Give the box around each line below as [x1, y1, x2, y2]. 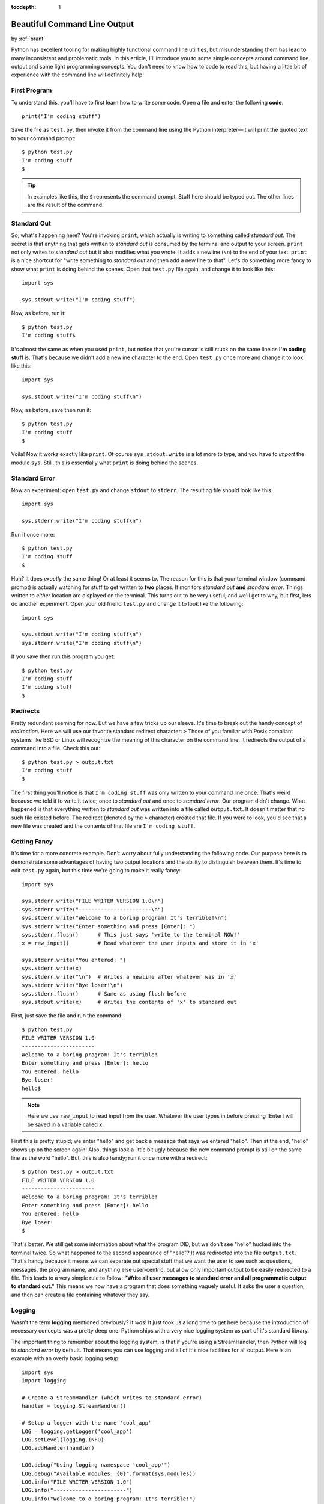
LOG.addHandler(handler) [22, 1444, 95, 1452]
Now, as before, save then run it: [11, 406, 92, 413]
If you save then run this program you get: [11, 653, 115, 660]
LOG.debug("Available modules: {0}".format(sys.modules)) [22, 1470, 196, 1477]
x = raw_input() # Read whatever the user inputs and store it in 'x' [22, 940, 259, 947]
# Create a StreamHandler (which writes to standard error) [22, 1395, 202, 1401]
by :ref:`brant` [11, 35, 46, 42]
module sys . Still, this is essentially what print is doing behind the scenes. [11, 459, 198, 466]
